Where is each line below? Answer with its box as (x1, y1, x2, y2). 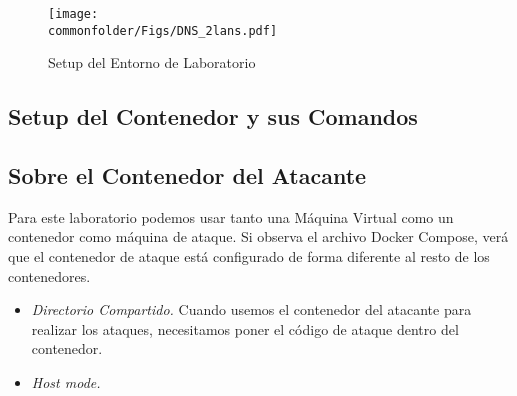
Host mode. (31, 372, 101, 393)
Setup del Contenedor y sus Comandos (8, 101, 418, 132)
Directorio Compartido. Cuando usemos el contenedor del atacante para (31, 299, 472, 320)
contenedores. (8, 265, 91, 286)
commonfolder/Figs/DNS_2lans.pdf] (48, 23, 278, 38)
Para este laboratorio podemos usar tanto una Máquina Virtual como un (8, 206, 454, 227)
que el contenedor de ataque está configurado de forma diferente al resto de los (8, 246, 490, 267)
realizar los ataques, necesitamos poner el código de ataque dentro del (31, 318, 459, 339)
